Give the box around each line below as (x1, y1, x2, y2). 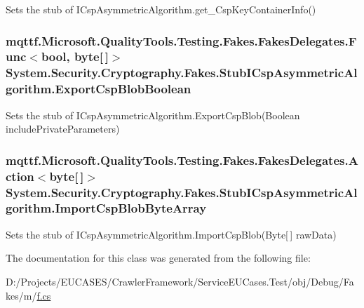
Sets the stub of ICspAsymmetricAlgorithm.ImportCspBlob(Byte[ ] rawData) (6, 227, 337, 241)
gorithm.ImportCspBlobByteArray (6, 199, 207, 217)
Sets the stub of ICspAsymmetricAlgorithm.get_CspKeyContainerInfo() (6, 2, 316, 16)
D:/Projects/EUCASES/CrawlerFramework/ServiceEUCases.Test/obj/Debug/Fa (6, 274, 354, 288)
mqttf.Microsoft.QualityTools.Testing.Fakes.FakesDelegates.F (6, 32, 357, 49)
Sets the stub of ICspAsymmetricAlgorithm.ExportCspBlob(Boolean (6, 107, 300, 122)
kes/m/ (6, 288, 37, 302)
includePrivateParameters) (6, 121, 120, 136)
